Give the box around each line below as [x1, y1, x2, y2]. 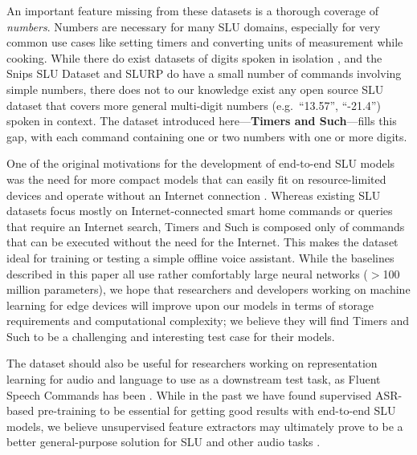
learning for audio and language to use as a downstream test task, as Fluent [6, 371, 381, 388]
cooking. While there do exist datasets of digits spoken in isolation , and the [6, 49, 382, 66]
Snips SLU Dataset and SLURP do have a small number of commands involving [6, 65, 402, 82]
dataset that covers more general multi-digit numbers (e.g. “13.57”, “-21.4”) [6, 96, 381, 113]
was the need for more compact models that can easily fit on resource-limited [6, 170, 386, 187]
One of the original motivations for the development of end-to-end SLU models [6, 155, 395, 172]
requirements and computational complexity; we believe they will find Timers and [6, 312, 410, 329]
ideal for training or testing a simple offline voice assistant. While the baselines [6, 249, 395, 266]
